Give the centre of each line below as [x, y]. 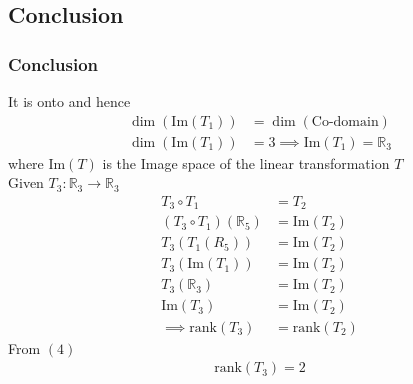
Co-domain [345, 121]
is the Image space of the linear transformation [246, 162]
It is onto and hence [69, 101]
